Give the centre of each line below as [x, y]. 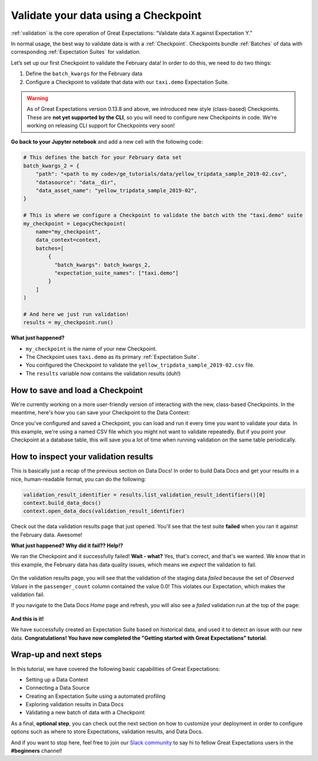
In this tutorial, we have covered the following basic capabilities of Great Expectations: [115, 668]
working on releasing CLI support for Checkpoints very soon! [101, 126]
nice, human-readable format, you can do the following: [79, 479]
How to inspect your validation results [82, 457]
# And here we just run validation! [76, 314]
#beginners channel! [37, 751]
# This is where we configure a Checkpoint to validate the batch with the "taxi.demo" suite [163, 215]
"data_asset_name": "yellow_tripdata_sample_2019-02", [116, 191]
